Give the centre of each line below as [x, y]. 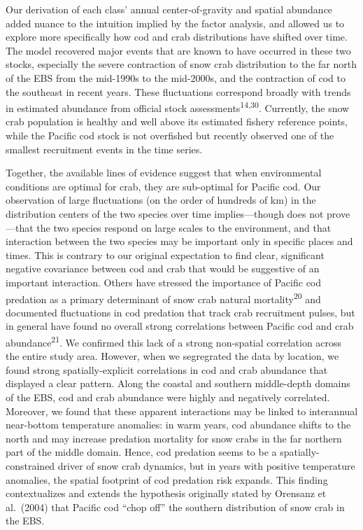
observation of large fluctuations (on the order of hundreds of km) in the [161, 200]
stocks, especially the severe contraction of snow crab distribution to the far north [181, 64]
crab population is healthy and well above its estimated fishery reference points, [177, 121]
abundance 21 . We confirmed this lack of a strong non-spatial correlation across [174, 341]
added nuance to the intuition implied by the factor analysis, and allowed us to [175, 23]
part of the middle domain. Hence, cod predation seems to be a [141, 452]
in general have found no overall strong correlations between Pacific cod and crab [180, 326]
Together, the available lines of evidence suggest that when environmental [164, 173]
